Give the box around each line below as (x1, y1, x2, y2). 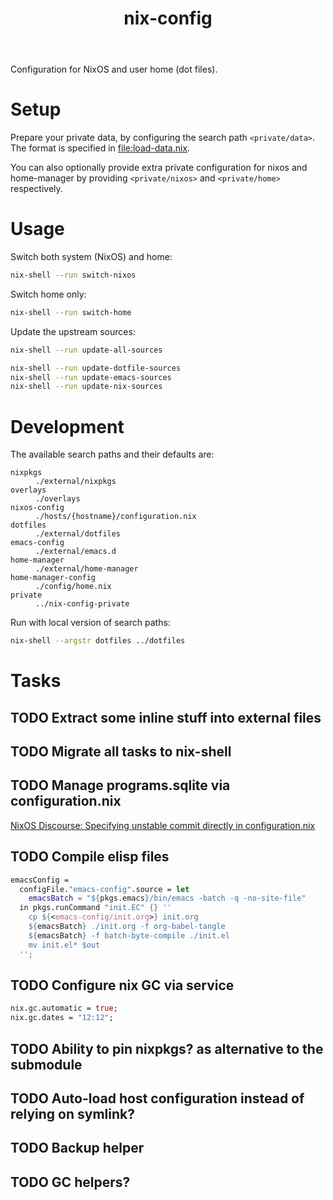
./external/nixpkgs (35, 477, 117, 487)
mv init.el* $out (28, 940, 101, 950)
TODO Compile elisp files (10, 848, 170, 866)
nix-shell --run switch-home (10, 307, 132, 317)
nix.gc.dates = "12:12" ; (10, 1013, 114, 1023)
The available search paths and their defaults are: (10, 448, 215, 461)
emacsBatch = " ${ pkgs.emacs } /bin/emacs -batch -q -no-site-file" (28, 893, 307, 904)
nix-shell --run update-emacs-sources (10, 372, 172, 382)
